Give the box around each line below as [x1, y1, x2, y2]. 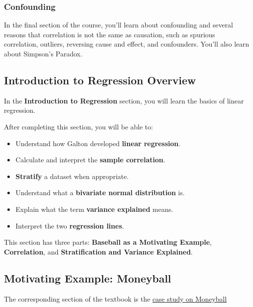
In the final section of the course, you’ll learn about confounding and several [4, 20, 233, 30]
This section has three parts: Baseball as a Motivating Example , [4, 237, 212, 247]
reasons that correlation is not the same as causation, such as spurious [4, 29, 215, 39]
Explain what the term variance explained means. [15, 204, 174, 214]
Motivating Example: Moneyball [4, 270, 172, 285]
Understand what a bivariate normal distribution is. [15, 187, 185, 198]
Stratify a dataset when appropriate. [15, 171, 129, 181]
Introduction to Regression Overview [4, 72, 196, 87]
